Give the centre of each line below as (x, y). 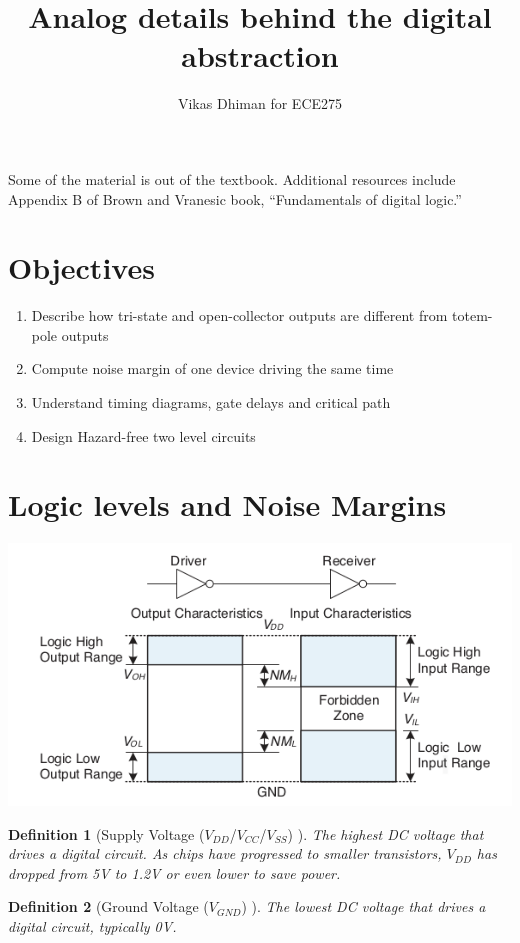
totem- (472, 315)
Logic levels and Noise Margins (227, 504)
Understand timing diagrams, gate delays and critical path (211, 402)
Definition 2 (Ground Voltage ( (108, 906)
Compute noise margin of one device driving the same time (212, 368)
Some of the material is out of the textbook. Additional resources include (232, 178)
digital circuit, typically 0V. (92, 926)
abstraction (260, 55)
